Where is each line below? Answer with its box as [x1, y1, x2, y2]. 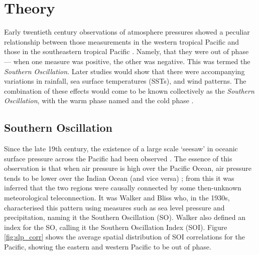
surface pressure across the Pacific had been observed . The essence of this [4, 153, 232, 163]
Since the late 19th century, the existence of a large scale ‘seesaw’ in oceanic [4, 143, 238, 154]
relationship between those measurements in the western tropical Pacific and [4, 36, 239, 47]
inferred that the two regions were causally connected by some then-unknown [4, 182, 241, 193]
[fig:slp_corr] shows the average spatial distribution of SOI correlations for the [4, 231, 245, 242]
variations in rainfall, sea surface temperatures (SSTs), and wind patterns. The [4, 76, 246, 86]
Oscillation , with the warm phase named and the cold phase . [4, 95, 194, 106]
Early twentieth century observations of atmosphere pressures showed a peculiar [4, 27, 250, 37]
